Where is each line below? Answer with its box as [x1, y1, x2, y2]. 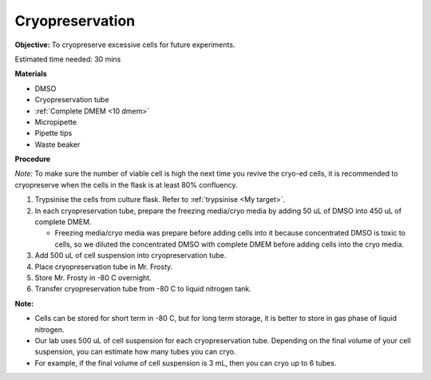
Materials [14, 69, 47, 79]
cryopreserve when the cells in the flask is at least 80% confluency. [14, 180, 239, 189]
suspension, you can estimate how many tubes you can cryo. [34, 347, 236, 357]
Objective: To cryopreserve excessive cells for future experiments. [14, 40, 235, 49]
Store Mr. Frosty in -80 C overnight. [34, 272, 152, 283]
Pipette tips [34, 129, 73, 138]
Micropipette [34, 117, 77, 127]
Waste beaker [34, 140, 81, 149]
